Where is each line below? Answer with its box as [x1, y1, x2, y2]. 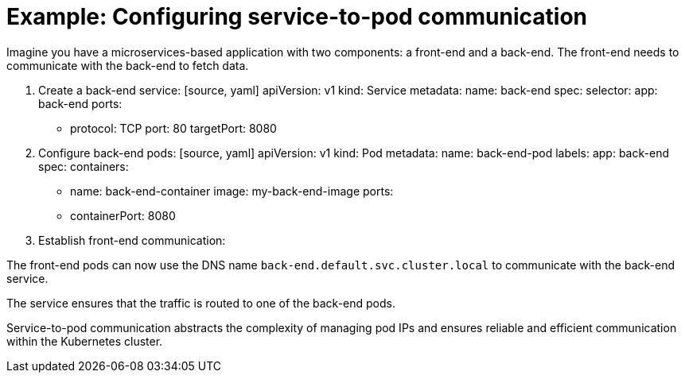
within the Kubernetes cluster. [6, 334, 163, 348]
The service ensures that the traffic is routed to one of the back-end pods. [6, 296, 396, 310]
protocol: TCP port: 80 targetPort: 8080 [70, 121, 277, 135]
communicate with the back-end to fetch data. [6, 58, 249, 72]
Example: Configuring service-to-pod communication [6, 3, 588, 30]
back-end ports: [38, 96, 123, 110]
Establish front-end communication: [38, 233, 226, 247]
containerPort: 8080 [70, 208, 176, 222]
